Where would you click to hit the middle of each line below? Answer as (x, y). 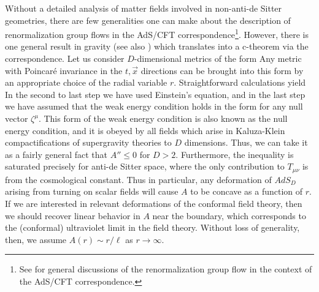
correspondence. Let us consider (65, 58)
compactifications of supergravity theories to (88, 142)
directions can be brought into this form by (222, 70)
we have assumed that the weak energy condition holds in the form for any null (154, 106)
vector (17, 118)
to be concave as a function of (247, 191)
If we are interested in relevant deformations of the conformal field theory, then (154, 204)
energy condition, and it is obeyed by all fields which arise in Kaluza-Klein (145, 130)
